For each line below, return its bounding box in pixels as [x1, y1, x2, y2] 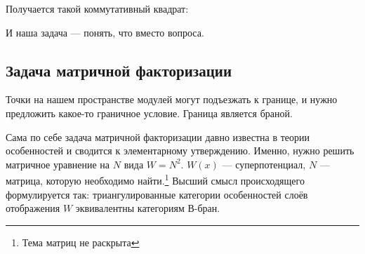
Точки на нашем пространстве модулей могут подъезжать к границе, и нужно [6, 92, 338, 107]
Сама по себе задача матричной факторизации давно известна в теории [6, 129, 310, 144]
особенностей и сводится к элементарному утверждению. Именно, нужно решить [6, 143, 354, 158]
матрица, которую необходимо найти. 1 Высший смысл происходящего [6, 171, 305, 188]
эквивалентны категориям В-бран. [75, 201, 220, 215]
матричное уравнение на [6, 156, 110, 171]
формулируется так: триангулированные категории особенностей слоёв [6, 187, 308, 201]
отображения [6, 201, 60, 215]
